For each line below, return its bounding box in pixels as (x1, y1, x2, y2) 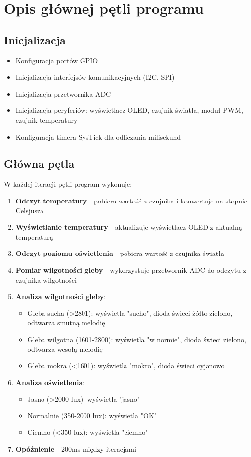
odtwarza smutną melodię (27, 317, 105, 328)
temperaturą (15, 231, 53, 242)
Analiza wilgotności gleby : (15, 291, 106, 302)
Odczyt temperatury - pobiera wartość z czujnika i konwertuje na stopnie (15, 195, 248, 205)
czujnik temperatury (15, 114, 78, 125)
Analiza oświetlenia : (15, 377, 85, 387)
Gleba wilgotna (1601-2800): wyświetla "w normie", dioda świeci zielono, (27, 334, 247, 344)
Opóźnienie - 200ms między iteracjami (15, 444, 136, 454)
